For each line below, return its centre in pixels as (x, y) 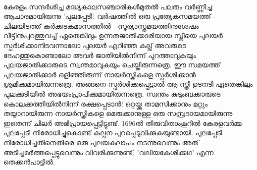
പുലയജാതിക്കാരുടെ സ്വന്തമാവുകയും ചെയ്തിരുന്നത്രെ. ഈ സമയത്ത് (112, 65)
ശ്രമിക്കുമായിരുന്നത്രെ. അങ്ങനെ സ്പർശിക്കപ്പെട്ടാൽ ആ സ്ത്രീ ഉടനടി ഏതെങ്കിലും (128, 84)
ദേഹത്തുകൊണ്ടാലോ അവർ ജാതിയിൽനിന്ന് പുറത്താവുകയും (100, 55)
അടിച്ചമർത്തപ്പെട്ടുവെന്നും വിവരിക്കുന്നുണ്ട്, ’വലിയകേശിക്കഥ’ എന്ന (109, 152)
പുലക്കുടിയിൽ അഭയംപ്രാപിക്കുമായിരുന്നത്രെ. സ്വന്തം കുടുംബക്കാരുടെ (112, 93)
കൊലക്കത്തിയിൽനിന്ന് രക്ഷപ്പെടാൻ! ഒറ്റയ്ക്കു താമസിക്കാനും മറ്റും (106, 103)
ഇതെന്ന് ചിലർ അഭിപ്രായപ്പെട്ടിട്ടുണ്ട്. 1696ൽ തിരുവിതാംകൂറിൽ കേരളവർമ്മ (123, 123)
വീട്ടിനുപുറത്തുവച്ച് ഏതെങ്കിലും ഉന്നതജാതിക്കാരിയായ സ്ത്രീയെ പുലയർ (113, 35)
